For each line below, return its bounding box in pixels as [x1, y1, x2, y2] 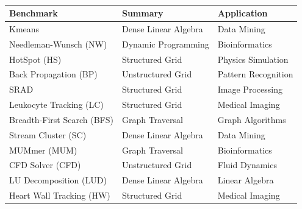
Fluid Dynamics [217, 158, 278, 171]
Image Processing [217, 83, 282, 96]
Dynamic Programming [121, 37, 209, 50]
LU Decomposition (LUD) [9, 174, 107, 186]
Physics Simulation [217, 52, 289, 65]
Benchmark [9, 7, 58, 19]
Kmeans [9, 22, 40, 35]
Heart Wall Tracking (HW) [9, 189, 110, 202]
